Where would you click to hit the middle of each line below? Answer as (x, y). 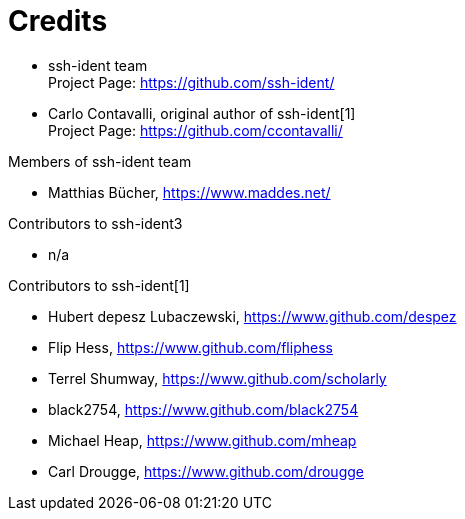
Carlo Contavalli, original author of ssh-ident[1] (202, 113)
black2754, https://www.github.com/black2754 (203, 409)
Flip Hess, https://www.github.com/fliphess (190, 347)
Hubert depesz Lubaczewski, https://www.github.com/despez (252, 316)
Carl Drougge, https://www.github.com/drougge (206, 471)
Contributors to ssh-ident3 (95, 223)
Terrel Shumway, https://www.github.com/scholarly (217, 378)
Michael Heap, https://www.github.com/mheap (202, 440)
